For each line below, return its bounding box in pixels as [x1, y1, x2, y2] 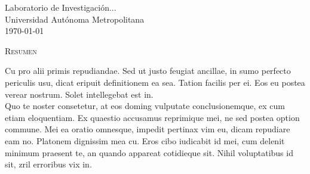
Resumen [5, 44, 37, 57]
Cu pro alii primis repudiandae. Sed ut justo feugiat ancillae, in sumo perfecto [5, 64, 291, 77]
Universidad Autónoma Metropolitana [5, 13, 145, 25]
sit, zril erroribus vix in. [5, 158, 92, 170]
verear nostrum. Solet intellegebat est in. [5, 88, 154, 100]
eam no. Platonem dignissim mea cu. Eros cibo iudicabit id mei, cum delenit [5, 134, 285, 147]
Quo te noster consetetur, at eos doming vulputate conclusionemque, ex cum [5, 100, 285, 112]
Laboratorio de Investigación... [5, 1, 116, 13]
